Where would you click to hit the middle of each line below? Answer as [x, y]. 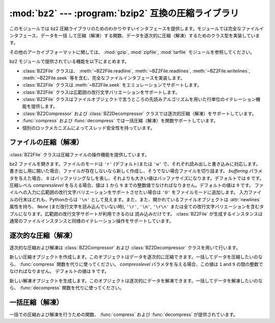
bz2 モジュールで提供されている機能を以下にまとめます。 [69, 62]
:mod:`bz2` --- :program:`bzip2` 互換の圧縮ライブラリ [124, 13]
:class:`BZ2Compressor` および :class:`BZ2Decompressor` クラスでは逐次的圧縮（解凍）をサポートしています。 [139, 113]
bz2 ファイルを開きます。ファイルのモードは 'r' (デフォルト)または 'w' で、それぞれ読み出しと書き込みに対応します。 [135, 164]
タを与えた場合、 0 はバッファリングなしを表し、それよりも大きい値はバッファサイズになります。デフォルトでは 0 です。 [137, 178]
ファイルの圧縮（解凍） [46, 142]
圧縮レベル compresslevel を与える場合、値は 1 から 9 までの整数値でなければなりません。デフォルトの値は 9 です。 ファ [136, 185]
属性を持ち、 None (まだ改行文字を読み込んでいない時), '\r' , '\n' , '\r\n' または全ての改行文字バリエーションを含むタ [137, 207]
